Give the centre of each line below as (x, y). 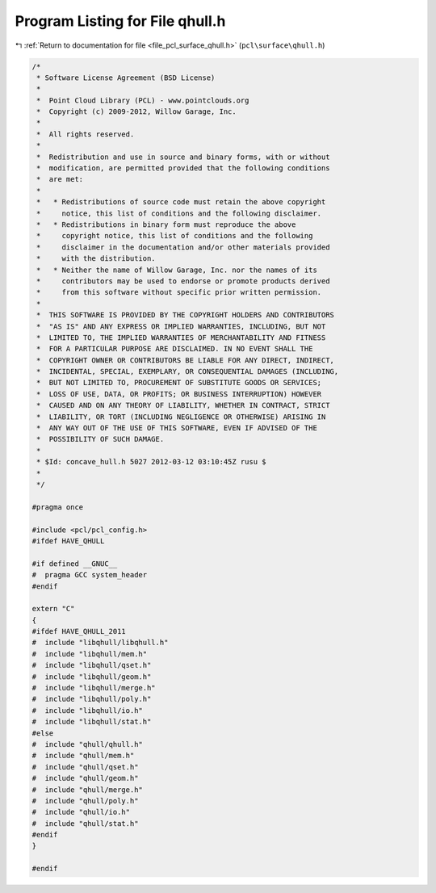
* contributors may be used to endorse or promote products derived (183, 281)
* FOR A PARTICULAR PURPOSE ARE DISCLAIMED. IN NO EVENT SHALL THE (175, 349)
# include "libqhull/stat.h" (92, 722)
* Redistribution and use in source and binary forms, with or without (183, 157)
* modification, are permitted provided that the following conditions (183, 168)
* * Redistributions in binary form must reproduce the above (166, 225)
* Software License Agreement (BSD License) (126, 78)
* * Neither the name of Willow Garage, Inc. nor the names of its (177, 270)
